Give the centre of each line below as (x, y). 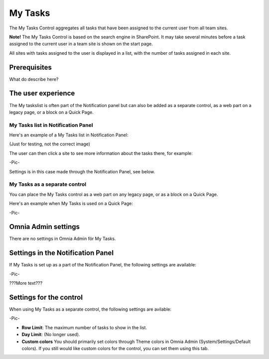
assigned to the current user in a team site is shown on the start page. (81, 44)
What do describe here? (34, 79)
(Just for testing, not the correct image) (50, 144)
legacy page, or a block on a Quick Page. (52, 112)
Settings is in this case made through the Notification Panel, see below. (82, 171)
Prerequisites (30, 67)
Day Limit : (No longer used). (51, 335)
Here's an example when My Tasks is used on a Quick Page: (71, 204)
